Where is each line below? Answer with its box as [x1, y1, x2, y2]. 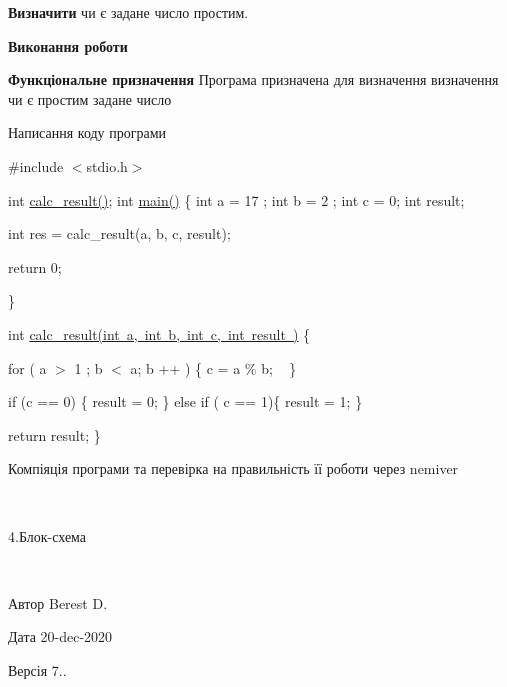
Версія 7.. [8, 659, 67, 680]
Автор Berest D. [8, 592, 108, 613]
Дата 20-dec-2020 [8, 626, 113, 647]
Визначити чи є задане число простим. [8, 2, 249, 22]
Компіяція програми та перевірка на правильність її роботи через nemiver [8, 458, 459, 479]
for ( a [8, 357, 47, 378]
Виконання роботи [8, 35, 128, 56]
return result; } [8, 424, 101, 445]
